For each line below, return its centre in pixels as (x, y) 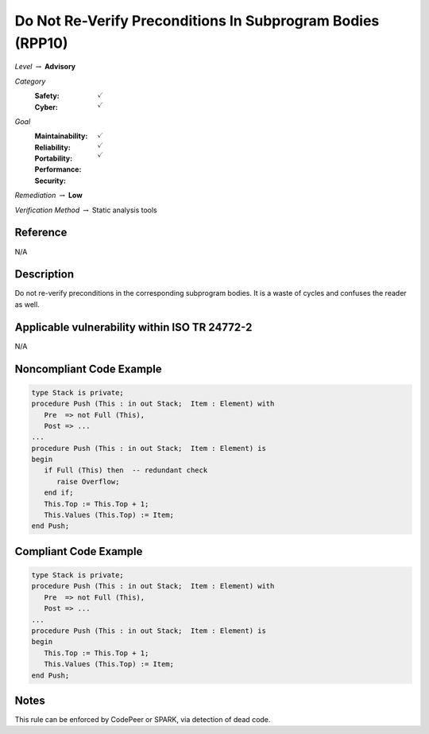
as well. (27, 304)
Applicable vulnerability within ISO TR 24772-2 (133, 327)
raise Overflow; (88, 482)
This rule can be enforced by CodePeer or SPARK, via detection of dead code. (143, 720)
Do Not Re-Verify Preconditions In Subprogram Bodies (197, 21)
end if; (59, 493)
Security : (50, 181)
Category (30, 81)
